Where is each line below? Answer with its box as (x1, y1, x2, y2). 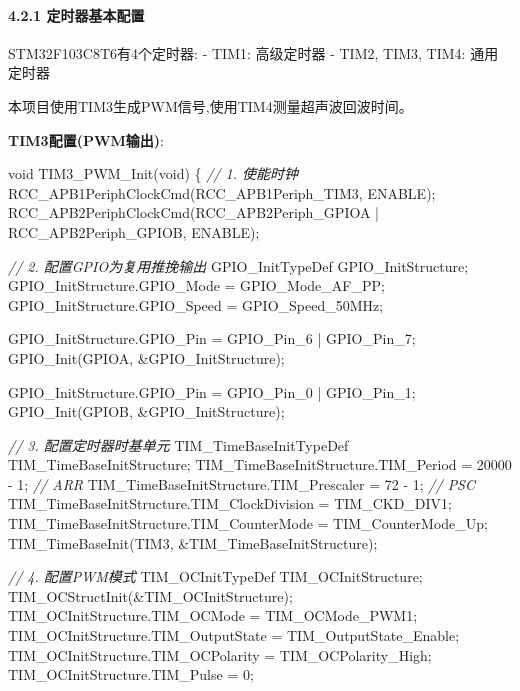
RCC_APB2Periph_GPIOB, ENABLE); (8, 221, 260, 242)
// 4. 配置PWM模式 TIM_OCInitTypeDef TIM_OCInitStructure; (8, 566, 423, 587)
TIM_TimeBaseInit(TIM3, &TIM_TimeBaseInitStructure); (8, 532, 378, 553)
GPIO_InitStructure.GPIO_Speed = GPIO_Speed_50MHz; (8, 294, 384, 315)
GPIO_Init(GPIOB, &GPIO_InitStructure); (8, 401, 285, 422)
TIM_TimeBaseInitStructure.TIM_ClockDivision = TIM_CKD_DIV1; (8, 493, 452, 514)
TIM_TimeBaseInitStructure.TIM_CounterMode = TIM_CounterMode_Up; (8, 513, 488, 534)
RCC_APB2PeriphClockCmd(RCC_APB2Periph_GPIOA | (8, 202, 379, 223)
